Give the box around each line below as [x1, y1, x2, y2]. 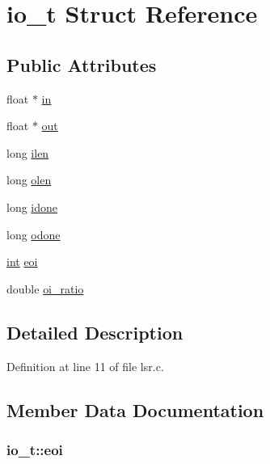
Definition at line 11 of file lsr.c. [6, 357, 164, 374]
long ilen [6, 144, 49, 161]
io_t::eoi [6, 439, 63, 459]
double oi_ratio [6, 280, 84, 297]
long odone [6, 226, 61, 243]
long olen [6, 171, 52, 188]
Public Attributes [6, 52, 157, 77]
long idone [6, 198, 58, 215]
